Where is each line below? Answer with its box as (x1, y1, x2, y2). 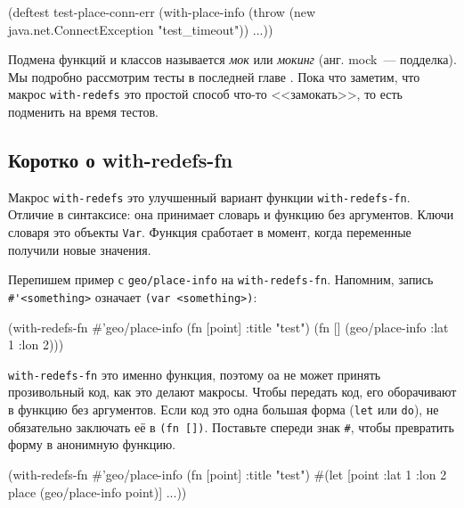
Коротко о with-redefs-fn (8, 146, 233, 174)
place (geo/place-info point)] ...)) (8, 482, 187, 501)
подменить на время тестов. (8, 102, 159, 121)
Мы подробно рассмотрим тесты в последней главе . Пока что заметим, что (8, 67, 420, 86)
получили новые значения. (8, 240, 151, 258)
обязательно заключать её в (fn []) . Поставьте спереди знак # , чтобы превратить (8, 417, 454, 436)
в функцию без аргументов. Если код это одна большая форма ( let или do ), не (8, 400, 439, 419)
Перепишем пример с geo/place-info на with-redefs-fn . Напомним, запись (8, 270, 434, 289)
